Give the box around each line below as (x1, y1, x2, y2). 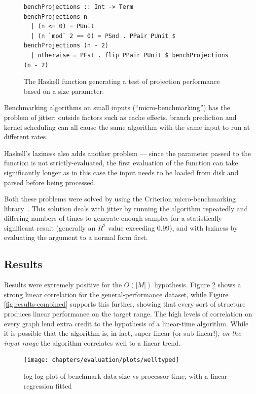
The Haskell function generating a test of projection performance (24, 76, 220, 86)
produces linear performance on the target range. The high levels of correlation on (4, 309, 252, 319)
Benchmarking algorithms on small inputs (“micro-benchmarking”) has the (4, 102, 230, 113)
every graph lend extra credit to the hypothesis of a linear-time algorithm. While (4, 318, 249, 328)
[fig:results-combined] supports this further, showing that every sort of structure (4, 299, 246, 309)
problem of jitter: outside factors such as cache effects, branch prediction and (4, 112, 237, 122)
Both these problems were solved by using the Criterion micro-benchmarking (4, 194, 236, 204)
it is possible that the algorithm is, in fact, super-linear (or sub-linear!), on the (4, 328, 241, 338)
